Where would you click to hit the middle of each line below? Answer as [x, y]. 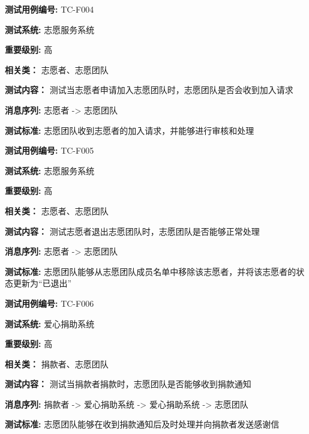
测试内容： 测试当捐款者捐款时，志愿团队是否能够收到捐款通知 [128, 384]
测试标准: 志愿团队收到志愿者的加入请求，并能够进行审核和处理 [130, 130]
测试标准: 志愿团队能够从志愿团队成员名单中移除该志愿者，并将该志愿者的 [151, 271]
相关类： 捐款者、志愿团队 [57, 363]
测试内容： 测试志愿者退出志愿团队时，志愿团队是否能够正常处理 [132, 231]
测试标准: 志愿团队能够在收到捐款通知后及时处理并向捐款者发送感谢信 [142, 424]
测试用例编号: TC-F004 [49, 9]
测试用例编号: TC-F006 [49, 303]
